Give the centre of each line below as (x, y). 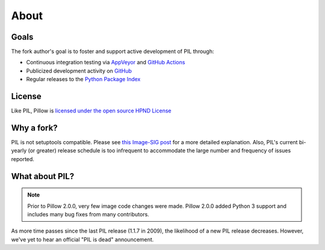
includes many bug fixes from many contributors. (88, 215)
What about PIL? (43, 176)
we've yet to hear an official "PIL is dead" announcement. (82, 239)
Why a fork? (34, 128)
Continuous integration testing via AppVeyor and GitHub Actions (106, 62)
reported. (23, 159)
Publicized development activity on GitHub (79, 71)
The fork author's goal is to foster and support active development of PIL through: (113, 52)
